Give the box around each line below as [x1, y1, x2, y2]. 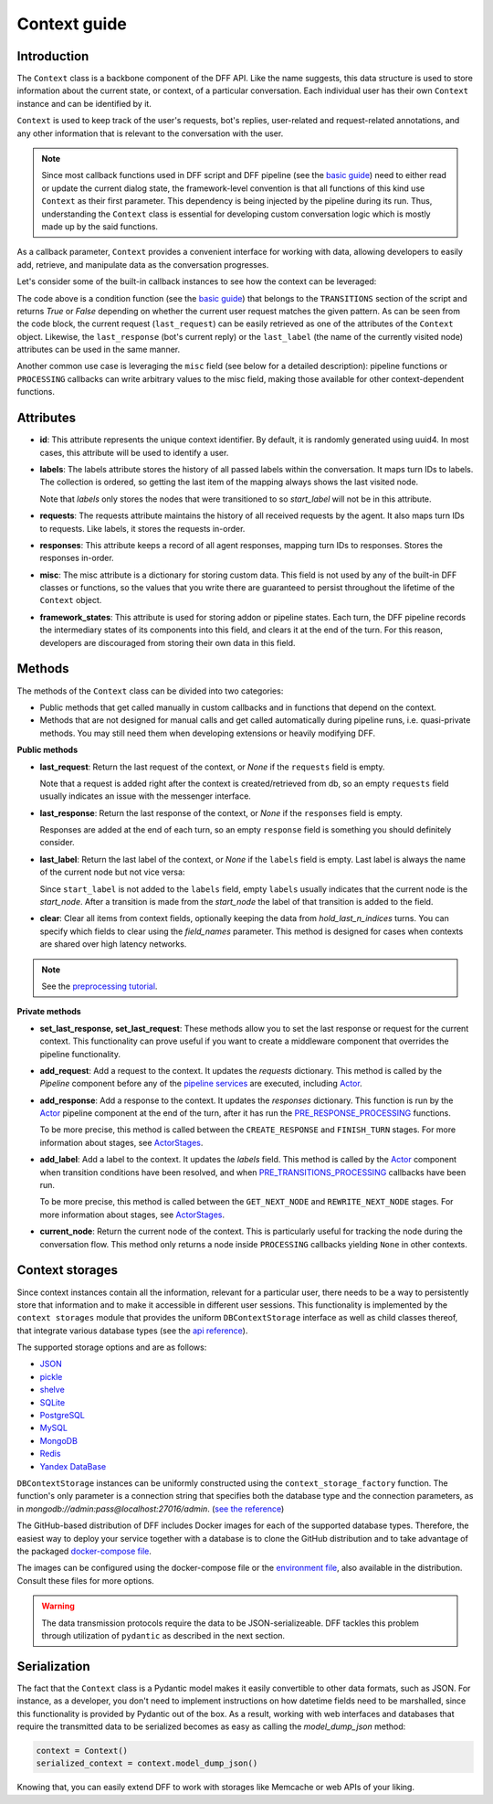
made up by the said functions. [41, 220, 159, 232]
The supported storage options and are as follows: [16, 1342, 207, 1353]
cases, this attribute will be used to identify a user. [39, 447, 229, 458]
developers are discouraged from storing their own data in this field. [39, 637, 296, 648]
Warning [41, 1600, 75, 1612]
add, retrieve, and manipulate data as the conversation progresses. [16, 259, 269, 270]
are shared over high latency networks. [39, 939, 187, 950]
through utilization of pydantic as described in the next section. [41, 1629, 286, 1640]
